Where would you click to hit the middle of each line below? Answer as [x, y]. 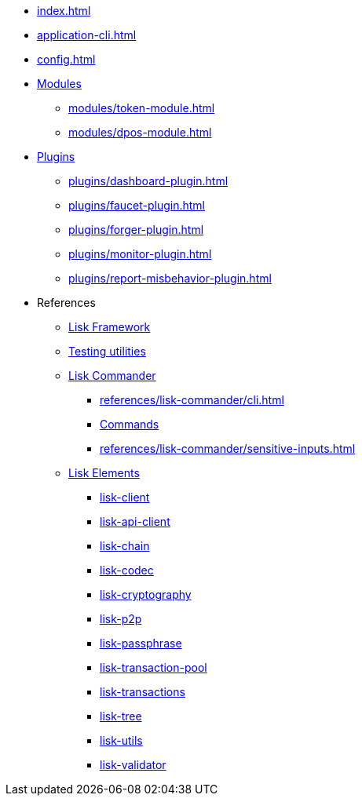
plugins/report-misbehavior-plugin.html [170, 278]
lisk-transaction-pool [154, 667]
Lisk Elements [104, 473]
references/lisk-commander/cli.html [192, 400]
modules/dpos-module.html [140, 132]
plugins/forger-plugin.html [136, 230]
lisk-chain [125, 546]
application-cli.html [87, 35]
